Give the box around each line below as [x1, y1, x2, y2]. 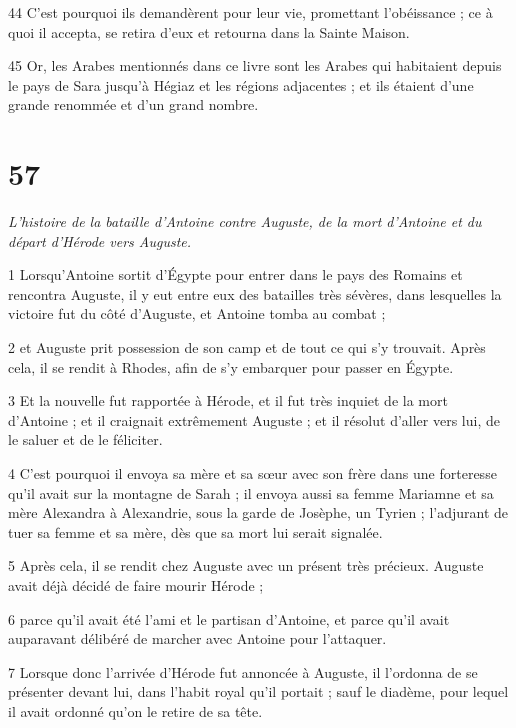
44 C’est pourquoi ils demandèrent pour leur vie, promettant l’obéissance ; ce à [8, 2, 493, 22]
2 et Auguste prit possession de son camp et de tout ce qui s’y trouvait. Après [8, 337, 486, 358]
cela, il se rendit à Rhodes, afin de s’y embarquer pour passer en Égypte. [8, 356, 454, 377]
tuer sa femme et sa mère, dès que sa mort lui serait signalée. [8, 521, 383, 542]
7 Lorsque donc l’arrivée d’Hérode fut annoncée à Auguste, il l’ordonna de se [8, 661, 478, 682]
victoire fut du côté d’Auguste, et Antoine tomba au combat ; [8, 303, 386, 324]
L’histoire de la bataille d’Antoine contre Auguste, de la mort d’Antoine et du [8, 211, 482, 232]
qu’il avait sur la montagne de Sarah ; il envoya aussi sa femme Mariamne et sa [8, 482, 494, 503]
